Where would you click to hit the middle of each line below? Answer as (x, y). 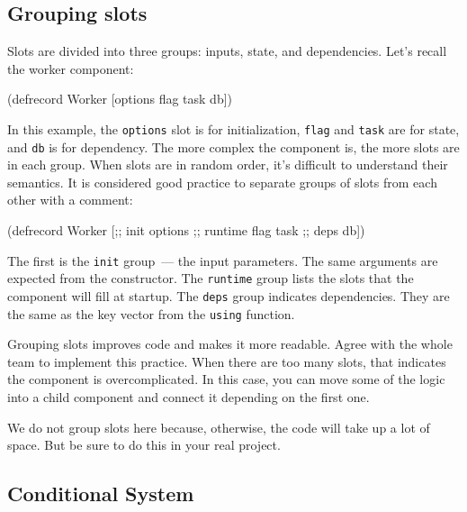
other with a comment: (70, 200)
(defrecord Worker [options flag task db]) (120, 99)
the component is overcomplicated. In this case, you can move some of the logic (226, 379)
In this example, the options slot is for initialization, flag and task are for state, (233, 128)
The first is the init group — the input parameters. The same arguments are (223, 260)
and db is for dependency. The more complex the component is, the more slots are (233, 146)
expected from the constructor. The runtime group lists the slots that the (211, 278)
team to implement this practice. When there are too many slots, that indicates (227, 361)
